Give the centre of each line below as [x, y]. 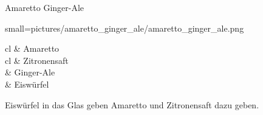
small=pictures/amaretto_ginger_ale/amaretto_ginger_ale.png [125, 28]
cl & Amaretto [32, 48]
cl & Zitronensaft [37, 60]
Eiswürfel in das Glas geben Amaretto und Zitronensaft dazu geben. [132, 104]
